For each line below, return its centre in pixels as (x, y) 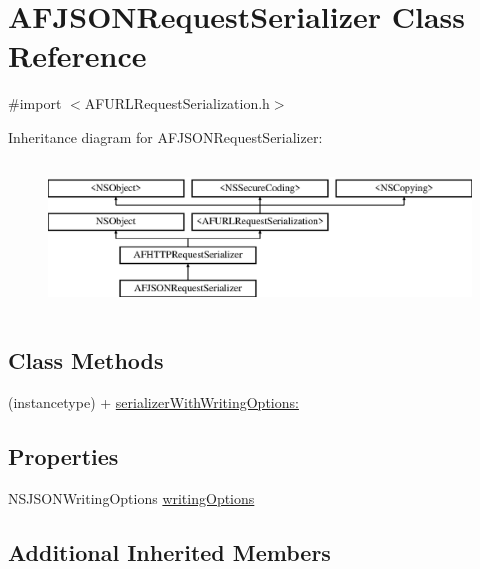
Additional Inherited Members (169, 551)
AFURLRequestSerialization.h (177, 103)
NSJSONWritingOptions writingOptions (131, 498)
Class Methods (86, 360)
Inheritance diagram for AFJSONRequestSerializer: (165, 136)
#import (35, 103)
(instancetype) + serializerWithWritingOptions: (153, 402)
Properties (63, 456)
